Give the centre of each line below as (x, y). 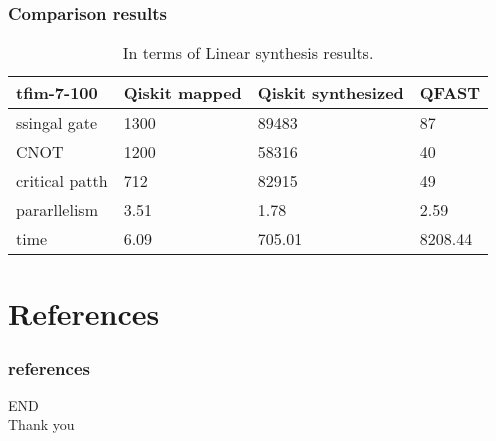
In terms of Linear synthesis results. (248, 53)
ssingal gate (57, 123)
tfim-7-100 (57, 93)
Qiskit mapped (182, 93)
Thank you (41, 424)
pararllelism (57, 210)
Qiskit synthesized (330, 93)
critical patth (62, 181)
